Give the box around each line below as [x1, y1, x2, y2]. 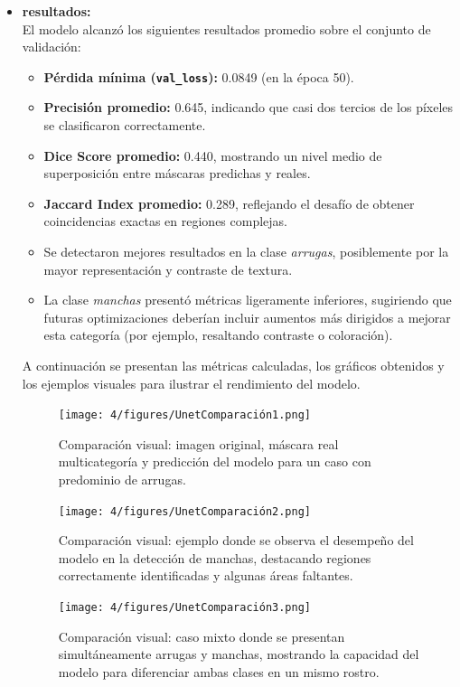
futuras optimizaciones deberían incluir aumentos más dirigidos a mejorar [43, 307, 451, 326]
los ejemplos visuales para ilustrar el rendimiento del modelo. [22, 373, 361, 392]
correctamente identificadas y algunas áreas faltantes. [58, 566, 353, 585]
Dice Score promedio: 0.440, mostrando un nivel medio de [43, 146, 382, 165]
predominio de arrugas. [58, 470, 186, 488]
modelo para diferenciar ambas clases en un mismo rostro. [58, 662, 380, 681]
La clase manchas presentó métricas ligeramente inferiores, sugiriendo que [43, 290, 452, 309]
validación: [22, 37, 81, 56]
